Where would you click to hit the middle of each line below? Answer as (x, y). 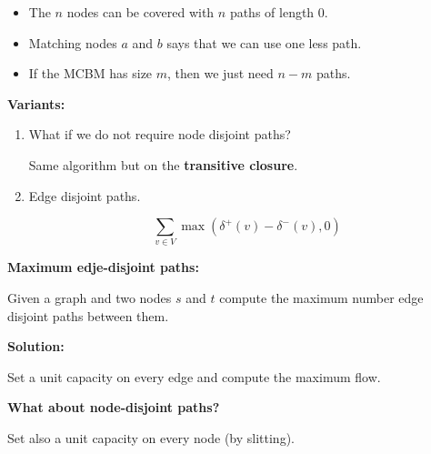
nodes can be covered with (140, 12)
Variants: (36, 103)
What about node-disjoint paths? (114, 407)
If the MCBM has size (90, 73)
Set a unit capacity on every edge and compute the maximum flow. (194, 376)
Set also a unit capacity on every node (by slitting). (151, 438)
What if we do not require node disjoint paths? (160, 134)
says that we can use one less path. (264, 42)
